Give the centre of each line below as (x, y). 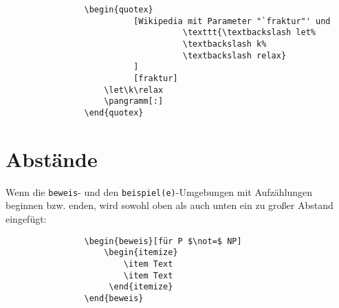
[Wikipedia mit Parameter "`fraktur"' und (232, 21)
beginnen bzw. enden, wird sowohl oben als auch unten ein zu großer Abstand (169, 205)
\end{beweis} (114, 298)
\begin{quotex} (119, 10)
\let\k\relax (134, 90)
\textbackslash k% (225, 44)
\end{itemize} (141, 287)
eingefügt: (26, 218)
